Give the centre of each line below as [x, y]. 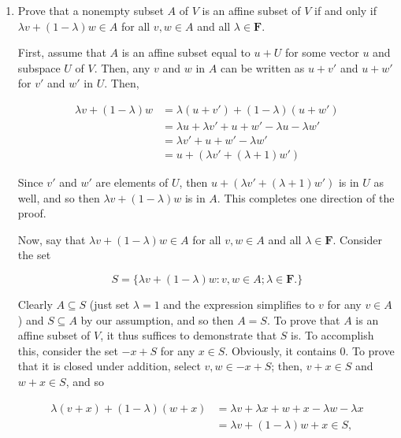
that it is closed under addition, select [109, 366]
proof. [32, 213]
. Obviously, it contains [280, 350]
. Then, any [122, 67]
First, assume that [62, 52]
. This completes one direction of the [306, 197]
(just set [110, 304]
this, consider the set [68, 350]
